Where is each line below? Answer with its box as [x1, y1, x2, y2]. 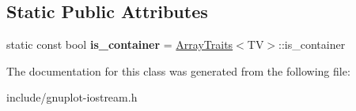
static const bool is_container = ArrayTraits [6, 36, 233, 53]
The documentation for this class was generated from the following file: [6, 62, 350, 79]
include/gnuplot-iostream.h [6, 89, 138, 105]
